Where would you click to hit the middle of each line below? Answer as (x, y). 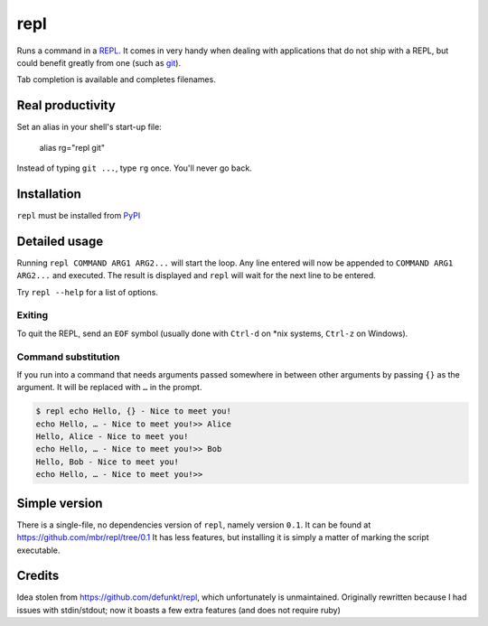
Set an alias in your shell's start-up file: (89, 127)
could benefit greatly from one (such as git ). (99, 62)
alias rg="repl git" (72, 147)
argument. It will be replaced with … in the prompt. (109, 388)
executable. (38, 550)
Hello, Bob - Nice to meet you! (108, 462)
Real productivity (66, 105)
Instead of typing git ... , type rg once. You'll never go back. (134, 168)
